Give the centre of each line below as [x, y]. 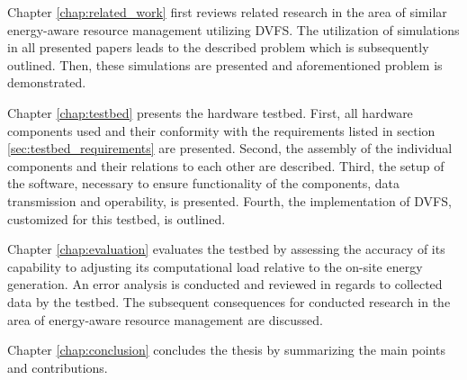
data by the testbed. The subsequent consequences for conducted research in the [229, 301]
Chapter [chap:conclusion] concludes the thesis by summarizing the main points [227, 350]
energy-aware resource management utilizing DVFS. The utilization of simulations [233, 29]
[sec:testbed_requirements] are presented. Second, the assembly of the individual [230, 148]
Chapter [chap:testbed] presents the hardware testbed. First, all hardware [210, 112]
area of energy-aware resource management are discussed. [165, 319]
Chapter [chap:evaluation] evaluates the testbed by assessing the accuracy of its [226, 249]
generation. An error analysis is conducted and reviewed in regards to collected [225, 284]
